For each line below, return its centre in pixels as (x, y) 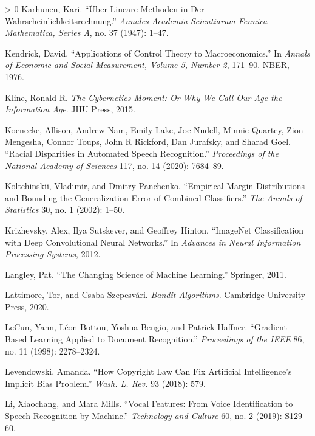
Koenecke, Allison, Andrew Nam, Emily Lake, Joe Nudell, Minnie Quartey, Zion (154, 129)
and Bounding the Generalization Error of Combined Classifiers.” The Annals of (154, 197)
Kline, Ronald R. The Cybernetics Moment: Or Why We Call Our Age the (144, 97)
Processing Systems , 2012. (53, 254)
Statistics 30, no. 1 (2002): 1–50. (65, 209)
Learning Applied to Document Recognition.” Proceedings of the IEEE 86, (167, 339)
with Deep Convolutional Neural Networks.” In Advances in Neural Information (153, 242)
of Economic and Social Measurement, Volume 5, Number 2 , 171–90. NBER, (147, 65)
